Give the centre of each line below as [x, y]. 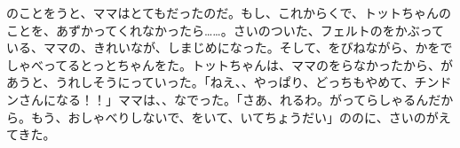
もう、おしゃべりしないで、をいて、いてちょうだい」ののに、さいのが [234, 117]
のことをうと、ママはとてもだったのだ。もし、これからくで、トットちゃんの [229, 12]
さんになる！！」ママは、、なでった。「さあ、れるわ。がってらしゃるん [223, 99]
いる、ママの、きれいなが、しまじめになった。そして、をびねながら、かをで [230, 47]
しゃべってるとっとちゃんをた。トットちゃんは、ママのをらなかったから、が [230, 64]
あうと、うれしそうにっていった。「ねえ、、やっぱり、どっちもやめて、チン [223, 82]
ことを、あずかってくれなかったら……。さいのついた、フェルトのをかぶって [225, 30]
